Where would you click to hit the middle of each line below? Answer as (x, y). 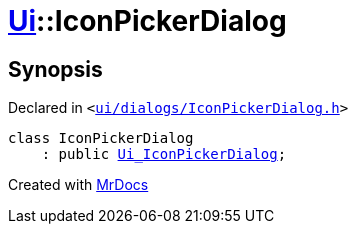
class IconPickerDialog (101, 138)
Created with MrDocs (78, 185)
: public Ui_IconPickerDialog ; (164, 154)
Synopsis (55, 69)
